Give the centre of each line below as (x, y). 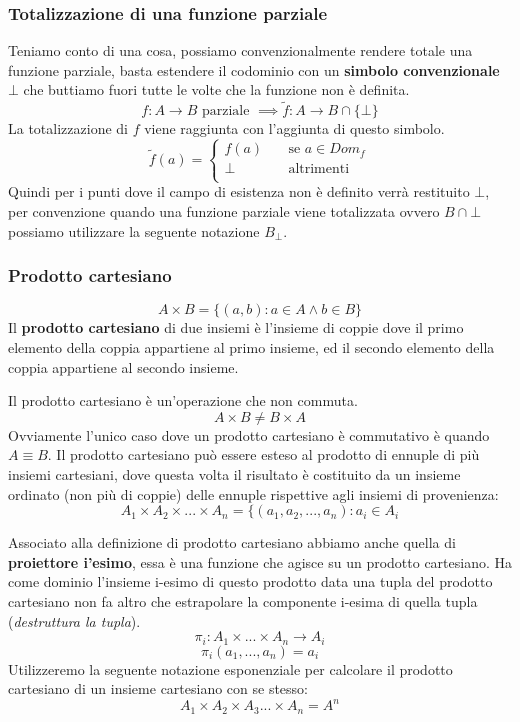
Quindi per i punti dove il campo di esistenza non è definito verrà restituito (239, 191)
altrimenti (319, 169)
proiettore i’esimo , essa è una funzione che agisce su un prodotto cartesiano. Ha (260, 561)
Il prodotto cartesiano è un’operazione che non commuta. (183, 400)
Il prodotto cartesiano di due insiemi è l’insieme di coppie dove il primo (236, 327)
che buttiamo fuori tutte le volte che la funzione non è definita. (216, 89)
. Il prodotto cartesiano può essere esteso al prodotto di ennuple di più (263, 454)
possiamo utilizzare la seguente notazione (134, 230)
